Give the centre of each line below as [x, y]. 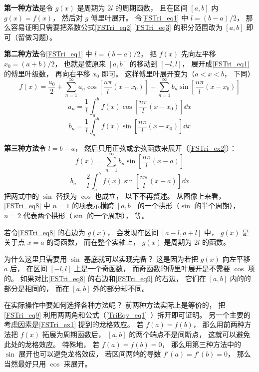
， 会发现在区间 [133, 232]
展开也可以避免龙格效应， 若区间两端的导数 [90, 354]
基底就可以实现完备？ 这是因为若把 [141, 258]
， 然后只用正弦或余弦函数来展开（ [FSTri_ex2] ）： [156, 148]
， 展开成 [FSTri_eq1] [216, 63]
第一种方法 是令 [28, 7]
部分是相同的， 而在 [37, 288]
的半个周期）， [217, 205]
